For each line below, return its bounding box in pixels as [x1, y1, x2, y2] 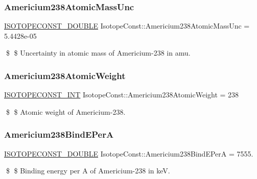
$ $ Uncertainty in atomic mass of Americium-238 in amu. [6, 47, 191, 58]
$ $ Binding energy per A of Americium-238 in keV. [6, 165, 170, 176]
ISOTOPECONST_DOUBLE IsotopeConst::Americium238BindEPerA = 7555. [4, 148, 253, 159]
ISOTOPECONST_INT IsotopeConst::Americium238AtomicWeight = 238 [4, 89, 239, 100]
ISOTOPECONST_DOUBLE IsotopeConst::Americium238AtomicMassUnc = [4, 20, 250, 31]
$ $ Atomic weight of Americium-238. [6, 106, 126, 117]
